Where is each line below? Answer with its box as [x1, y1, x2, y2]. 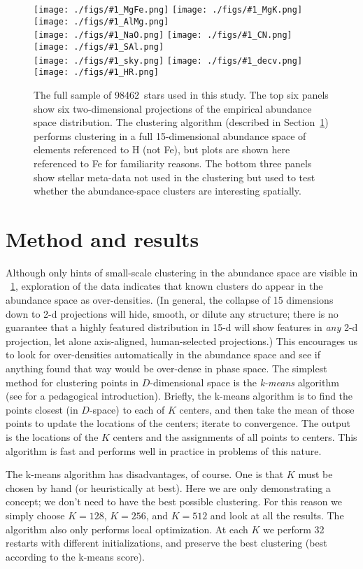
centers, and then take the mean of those [179, 402, 355, 416]
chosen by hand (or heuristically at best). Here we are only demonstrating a [6, 480, 331, 495]
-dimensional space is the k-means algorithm [150, 374, 339, 389]
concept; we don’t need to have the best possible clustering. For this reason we [6, 494, 343, 509]
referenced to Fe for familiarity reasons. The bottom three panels [34, 155, 312, 170]
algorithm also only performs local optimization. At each [6, 521, 248, 536]
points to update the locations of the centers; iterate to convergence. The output [6, 416, 351, 430]
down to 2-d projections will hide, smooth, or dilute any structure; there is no [6, 306, 339, 321]
